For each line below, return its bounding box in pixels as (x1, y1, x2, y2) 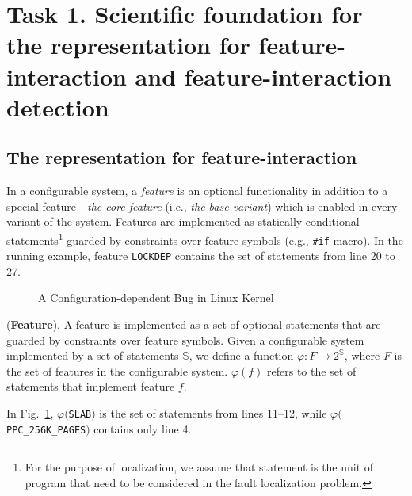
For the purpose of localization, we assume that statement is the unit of (25, 459, 374, 475)
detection (6, 90, 109, 123)
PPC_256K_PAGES (6, 424, 86, 436)
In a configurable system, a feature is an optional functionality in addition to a (6, 182, 388, 199)
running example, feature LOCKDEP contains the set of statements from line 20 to (6, 247, 395, 264)
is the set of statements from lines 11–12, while (99, 405, 327, 422)
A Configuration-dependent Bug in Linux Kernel (38, 289, 274, 306)
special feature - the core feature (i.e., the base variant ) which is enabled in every (6, 197, 398, 214)
